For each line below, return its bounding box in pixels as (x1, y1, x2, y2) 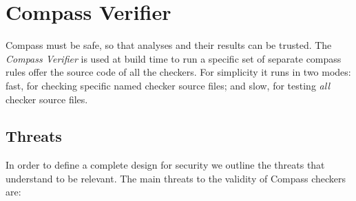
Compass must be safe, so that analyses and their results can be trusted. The (6, 38, 332, 52)
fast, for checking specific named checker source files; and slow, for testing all (6, 78, 330, 92)
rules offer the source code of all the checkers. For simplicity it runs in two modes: (6, 65, 351, 79)
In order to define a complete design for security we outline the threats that (6, 158, 325, 172)
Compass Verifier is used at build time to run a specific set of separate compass (6, 51, 342, 65)
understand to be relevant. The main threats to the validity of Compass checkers (6, 171, 346, 185)
